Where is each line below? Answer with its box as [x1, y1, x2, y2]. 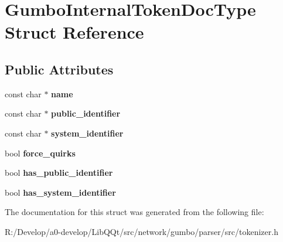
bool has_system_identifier [5, 186, 116, 198]
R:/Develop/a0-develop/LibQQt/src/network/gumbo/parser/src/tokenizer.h [5, 225, 278, 237]
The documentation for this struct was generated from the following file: [5, 206, 264, 218]
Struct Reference [5, 20, 144, 44]
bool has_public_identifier [5, 166, 113, 179]
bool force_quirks [5, 146, 76, 159]
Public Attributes [5, 60, 114, 78]
